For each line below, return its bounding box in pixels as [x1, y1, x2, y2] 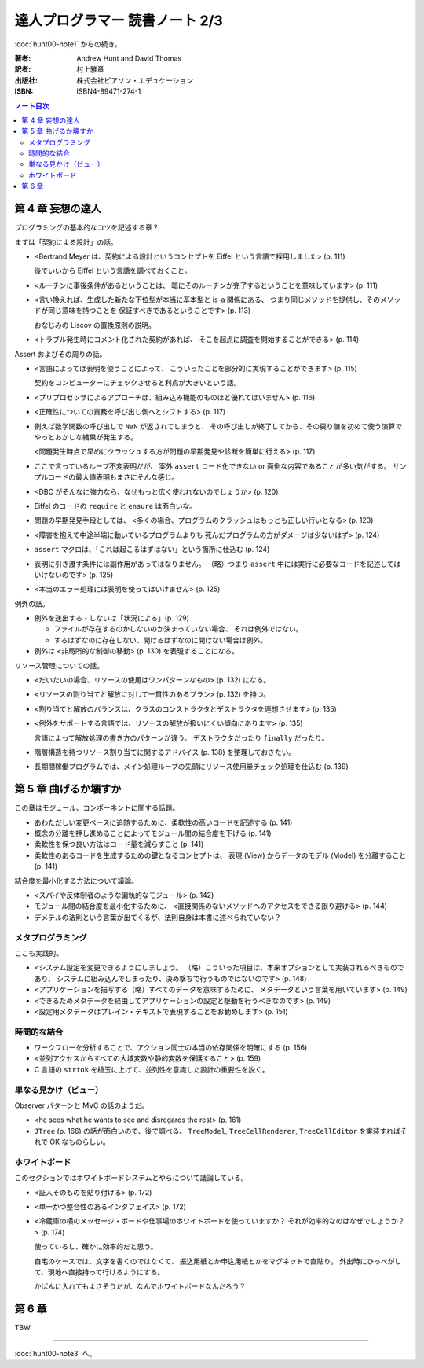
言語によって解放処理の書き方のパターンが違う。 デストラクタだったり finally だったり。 [34, 733, 329, 742]
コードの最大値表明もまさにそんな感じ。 [47, 473, 179, 482]
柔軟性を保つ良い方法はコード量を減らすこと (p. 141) [34, 840, 204, 849]
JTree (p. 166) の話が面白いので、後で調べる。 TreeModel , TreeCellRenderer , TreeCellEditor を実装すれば [34, 1126, 400, 1135]
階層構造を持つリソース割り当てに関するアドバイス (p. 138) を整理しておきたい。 [34, 747, 296, 756]
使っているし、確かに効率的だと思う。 [34, 1242, 158, 1252]
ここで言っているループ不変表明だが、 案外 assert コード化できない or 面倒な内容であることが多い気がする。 [34, 461, 391, 471]
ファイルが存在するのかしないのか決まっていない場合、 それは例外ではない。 [53, 624, 303, 634]
